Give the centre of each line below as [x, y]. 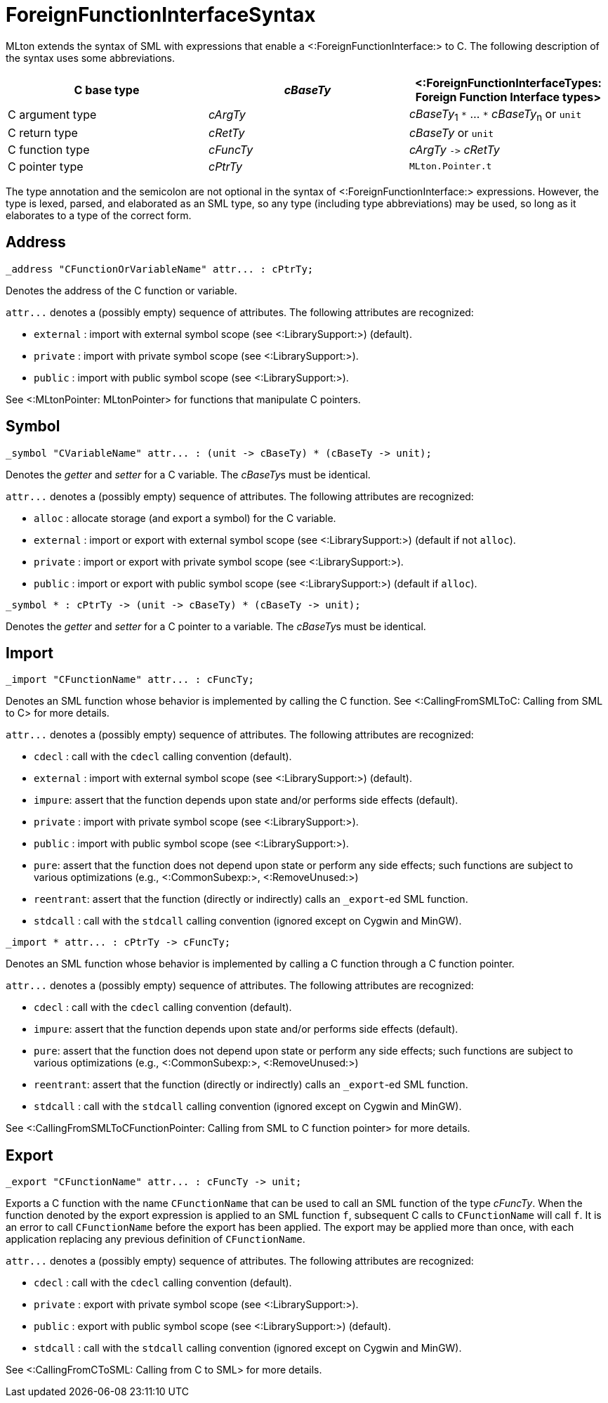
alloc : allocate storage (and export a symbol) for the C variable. [185, 518]
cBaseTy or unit [451, 132]
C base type [107, 90]
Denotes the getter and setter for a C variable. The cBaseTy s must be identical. [188, 474]
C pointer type [46, 166]
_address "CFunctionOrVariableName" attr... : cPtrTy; [160, 269]
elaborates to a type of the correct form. [99, 215]
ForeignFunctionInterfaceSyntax [161, 15]
